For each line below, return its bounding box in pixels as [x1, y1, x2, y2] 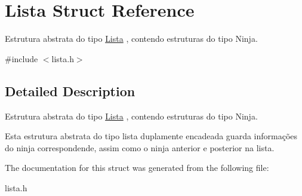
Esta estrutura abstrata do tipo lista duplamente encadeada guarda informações [5, 130, 298, 142]
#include [5, 52, 38, 65]
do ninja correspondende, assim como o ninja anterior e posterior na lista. [5, 141, 275, 154]
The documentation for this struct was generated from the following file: [5, 161, 269, 174]
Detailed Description [5, 81, 135, 100]
